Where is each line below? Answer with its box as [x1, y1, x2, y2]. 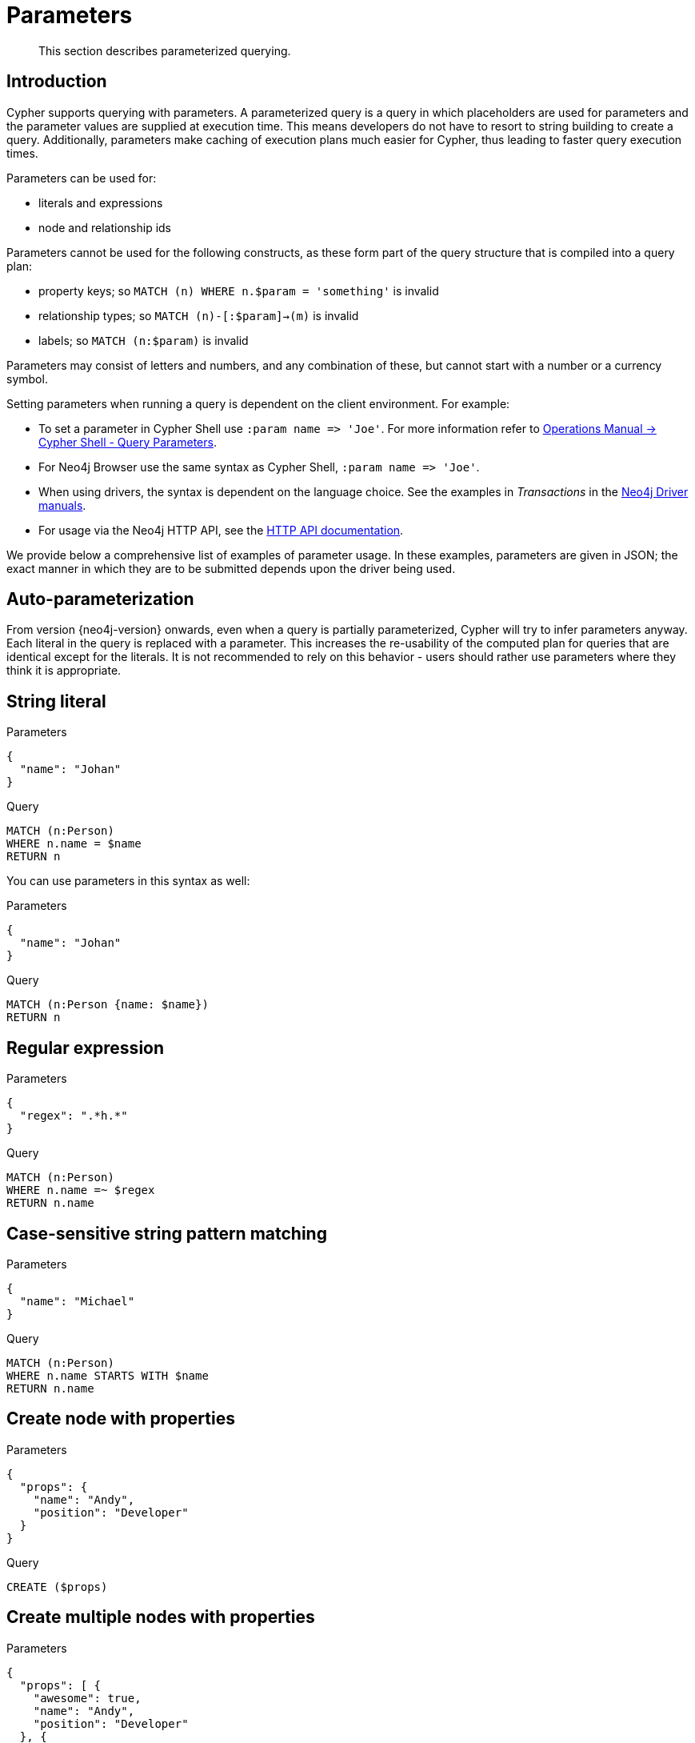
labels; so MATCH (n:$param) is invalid [38, 333, 249, 347]
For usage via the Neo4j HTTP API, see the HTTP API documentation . [38, 523, 404, 537]
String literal [6, 691, 106, 711]
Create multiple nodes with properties [6, 1607, 315, 1628]
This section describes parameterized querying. [38, 43, 291, 58]
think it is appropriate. [6, 663, 122, 678]
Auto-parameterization [6, 589, 194, 610]
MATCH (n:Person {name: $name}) [6, 998, 209, 1012]
